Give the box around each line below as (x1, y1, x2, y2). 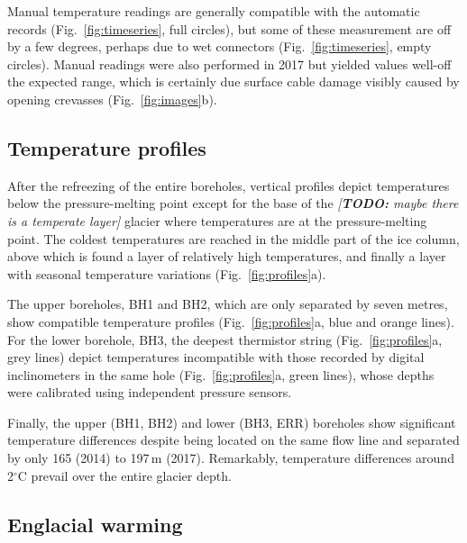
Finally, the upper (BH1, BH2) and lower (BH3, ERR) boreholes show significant (7, 412, 456, 431)
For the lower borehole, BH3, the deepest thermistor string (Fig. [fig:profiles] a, (7, 330, 443, 348)
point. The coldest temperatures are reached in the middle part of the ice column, (7, 229, 460, 248)
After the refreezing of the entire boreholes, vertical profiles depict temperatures (7, 176, 450, 195)
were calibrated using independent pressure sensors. (7, 383, 292, 402)
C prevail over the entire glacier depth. (17, 466, 232, 484)
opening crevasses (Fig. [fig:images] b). (7, 89, 217, 108)
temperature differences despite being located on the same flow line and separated (7, 430, 460, 449)
